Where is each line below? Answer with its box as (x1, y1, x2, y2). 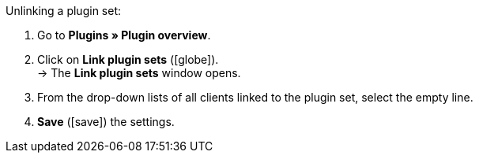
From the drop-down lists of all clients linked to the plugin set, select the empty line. (37, 91, 473, 104)
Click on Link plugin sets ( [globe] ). (37, 53, 219, 66)
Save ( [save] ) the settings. (37, 115, 175, 128)
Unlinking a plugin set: (6, 4, 122, 17)
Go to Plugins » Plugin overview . (37, 28, 211, 42)
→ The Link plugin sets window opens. (37, 66, 241, 79)
